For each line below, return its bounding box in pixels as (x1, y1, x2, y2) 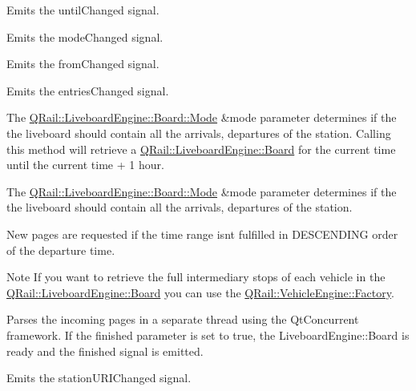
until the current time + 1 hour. (6, 156, 164, 173)
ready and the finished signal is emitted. (6, 342, 204, 359)
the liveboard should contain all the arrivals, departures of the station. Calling (6, 124, 391, 141)
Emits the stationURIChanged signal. (6, 369, 192, 386)
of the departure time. (6, 241, 115, 258)
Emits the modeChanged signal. (6, 28, 164, 45)
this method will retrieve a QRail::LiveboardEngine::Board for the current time (6, 140, 396, 157)
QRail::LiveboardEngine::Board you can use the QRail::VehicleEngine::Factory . (6, 284, 394, 300)
